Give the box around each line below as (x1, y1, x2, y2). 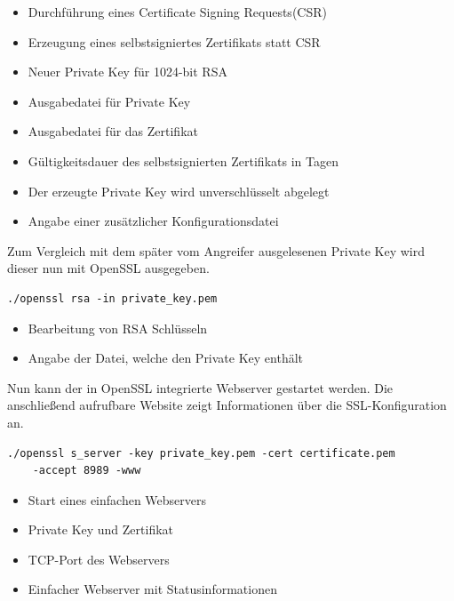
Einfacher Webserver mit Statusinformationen (28, 580, 277, 598)
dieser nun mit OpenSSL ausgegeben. (7, 259, 210, 277)
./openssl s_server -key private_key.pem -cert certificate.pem (7, 446, 395, 460)
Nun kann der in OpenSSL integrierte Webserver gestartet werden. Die (7, 378, 394, 397)
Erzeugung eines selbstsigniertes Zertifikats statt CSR (28, 32, 321, 51)
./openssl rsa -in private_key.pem (7, 292, 218, 305)
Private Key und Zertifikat (28, 520, 174, 539)
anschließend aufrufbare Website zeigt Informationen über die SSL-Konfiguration (7, 396, 447, 414)
